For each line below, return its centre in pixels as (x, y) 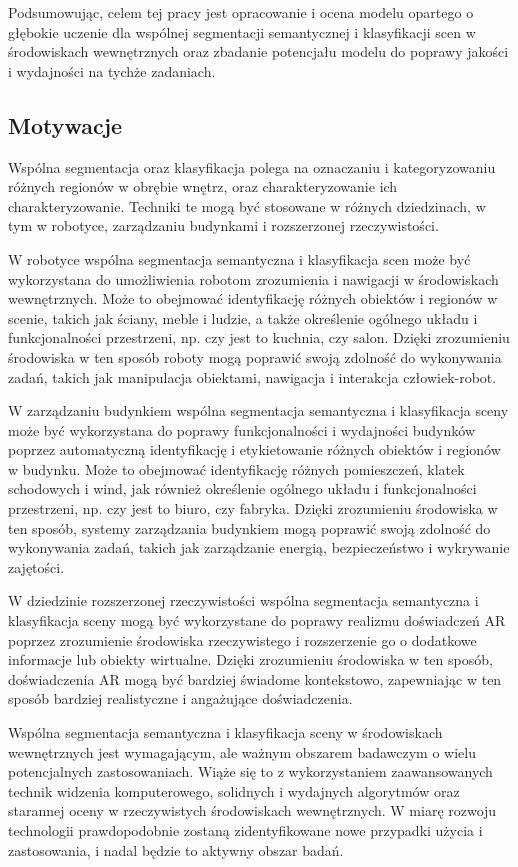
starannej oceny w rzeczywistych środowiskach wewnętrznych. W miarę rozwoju (252, 810)
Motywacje (65, 124)
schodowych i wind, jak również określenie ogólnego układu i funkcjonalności (242, 488)
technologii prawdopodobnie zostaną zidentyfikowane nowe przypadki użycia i (245, 829)
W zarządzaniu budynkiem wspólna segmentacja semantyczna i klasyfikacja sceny (258, 410)
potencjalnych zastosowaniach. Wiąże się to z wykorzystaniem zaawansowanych (250, 771)
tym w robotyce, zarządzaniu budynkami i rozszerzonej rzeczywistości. (223, 225)
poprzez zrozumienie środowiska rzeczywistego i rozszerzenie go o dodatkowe (242, 639)
